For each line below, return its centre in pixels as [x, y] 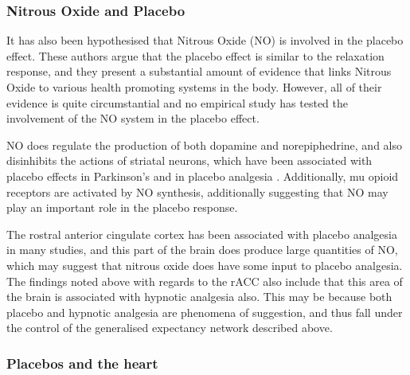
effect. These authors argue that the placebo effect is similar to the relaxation [195, 55]
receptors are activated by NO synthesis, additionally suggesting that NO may [197, 191]
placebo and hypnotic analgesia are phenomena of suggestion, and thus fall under [205, 312]
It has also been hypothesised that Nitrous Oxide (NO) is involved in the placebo [205, 40]
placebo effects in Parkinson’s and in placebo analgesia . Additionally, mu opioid [203, 176]
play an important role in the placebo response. [122, 207]
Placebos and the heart [82, 363]
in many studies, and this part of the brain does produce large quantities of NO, [202, 250]
